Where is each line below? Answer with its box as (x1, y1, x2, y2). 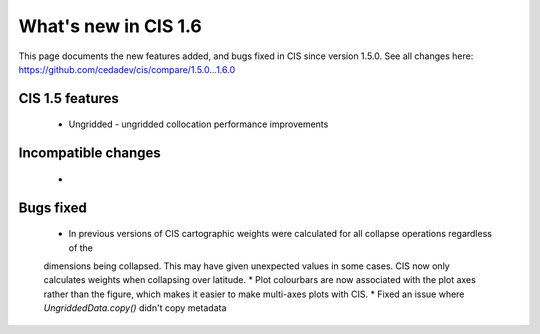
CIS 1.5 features (18, 90, 120, 107)
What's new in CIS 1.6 (18, 15, 202, 37)
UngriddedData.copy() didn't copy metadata (43, 302, 227, 314)
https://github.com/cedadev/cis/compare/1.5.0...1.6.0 (18, 63, 236, 75)
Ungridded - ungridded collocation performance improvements (68, 118, 329, 130)
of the (68, 241, 94, 254)
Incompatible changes (18, 145, 162, 162)
